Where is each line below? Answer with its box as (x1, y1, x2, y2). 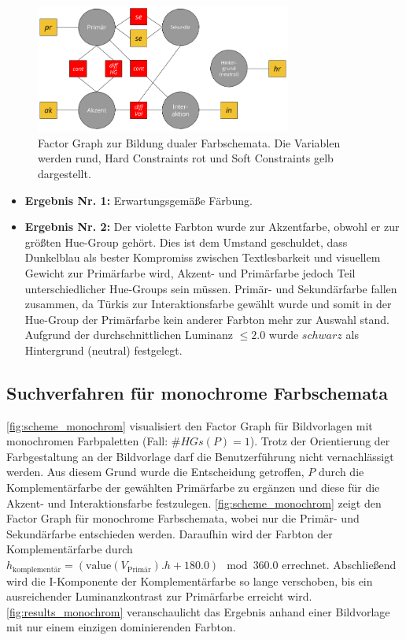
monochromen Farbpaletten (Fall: (6, 433, 168, 449)
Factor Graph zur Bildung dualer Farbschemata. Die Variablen (38, 134, 341, 151)
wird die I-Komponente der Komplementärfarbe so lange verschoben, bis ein (6, 572, 373, 589)
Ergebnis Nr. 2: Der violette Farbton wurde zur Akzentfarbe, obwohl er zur (24, 218, 400, 235)
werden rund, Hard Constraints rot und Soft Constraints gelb (38, 150, 334, 166)
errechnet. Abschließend (282, 556, 397, 573)
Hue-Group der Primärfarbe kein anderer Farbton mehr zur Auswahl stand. (24, 311, 389, 327)
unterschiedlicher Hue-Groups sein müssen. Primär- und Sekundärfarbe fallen (24, 280, 397, 296)
